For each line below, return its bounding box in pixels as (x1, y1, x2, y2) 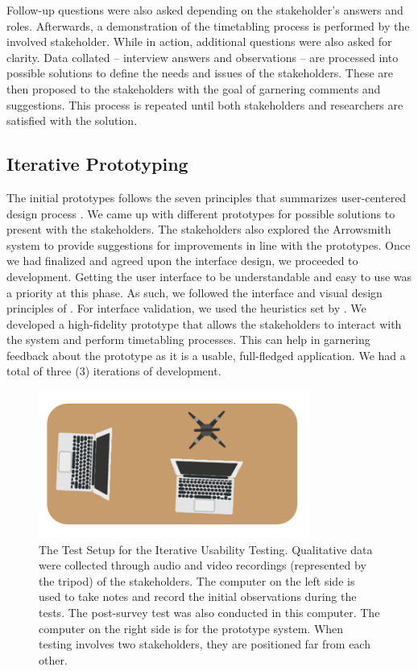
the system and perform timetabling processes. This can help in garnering (6, 331, 370, 348)
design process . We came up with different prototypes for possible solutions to (6, 205, 395, 222)
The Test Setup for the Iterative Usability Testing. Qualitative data (39, 541, 373, 557)
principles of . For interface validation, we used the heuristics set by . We (6, 300, 366, 317)
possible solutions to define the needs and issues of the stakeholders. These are (6, 64, 393, 81)
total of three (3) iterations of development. (6, 362, 221, 379)
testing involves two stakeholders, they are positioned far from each (39, 636, 370, 652)
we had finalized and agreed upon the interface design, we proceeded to (6, 252, 358, 269)
